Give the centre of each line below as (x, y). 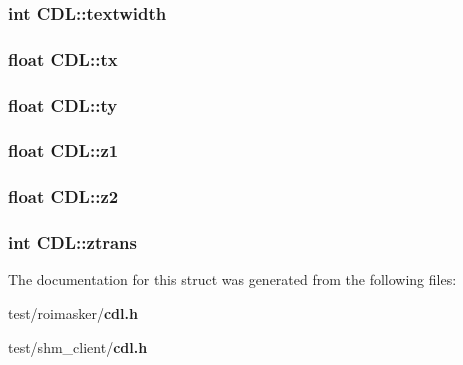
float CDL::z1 (63, 150)
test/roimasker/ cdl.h (73, 313)
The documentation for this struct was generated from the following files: (232, 279)
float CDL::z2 (63, 196)
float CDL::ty (63, 104)
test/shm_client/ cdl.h (78, 346)
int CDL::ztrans (72, 242)
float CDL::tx (63, 58)
